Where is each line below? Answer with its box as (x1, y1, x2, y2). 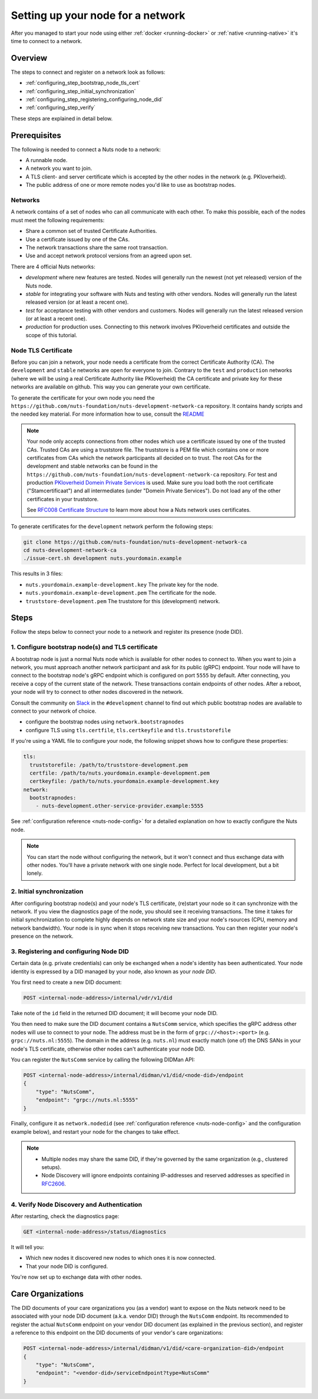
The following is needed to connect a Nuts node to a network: (11, 146, 161, 153)
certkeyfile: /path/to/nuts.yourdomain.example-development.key (29, 778, 219, 785)
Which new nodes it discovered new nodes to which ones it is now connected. (25, 1255, 216, 1262)
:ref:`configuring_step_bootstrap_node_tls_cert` (25, 80, 141, 87)
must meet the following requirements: (11, 216, 105, 223)
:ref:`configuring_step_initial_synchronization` (25, 87, 136, 94)
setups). (41, 1164, 62, 1171)
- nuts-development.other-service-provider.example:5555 (35, 802, 204, 809)
